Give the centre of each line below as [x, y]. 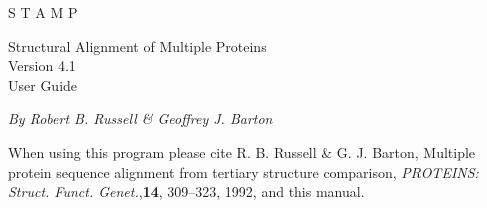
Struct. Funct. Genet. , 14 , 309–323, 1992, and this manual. [186, 191]
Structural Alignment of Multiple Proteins [137, 45]
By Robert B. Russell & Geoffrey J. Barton [140, 118]
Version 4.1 [42, 65]
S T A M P [43, 12]
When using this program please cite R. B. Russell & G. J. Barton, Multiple [242, 151]
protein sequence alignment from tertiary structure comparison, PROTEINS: [243, 171]
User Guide [43, 84]
